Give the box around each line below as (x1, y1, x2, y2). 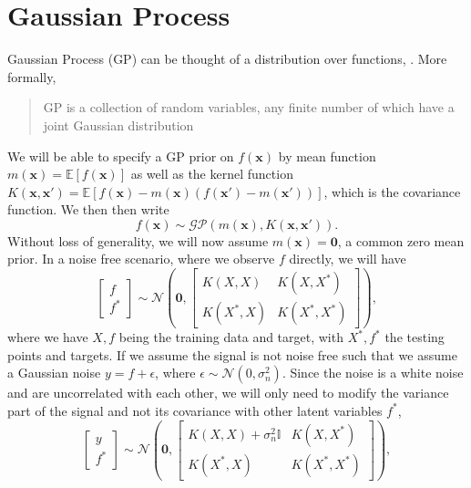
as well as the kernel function (130, 164, 293, 183)
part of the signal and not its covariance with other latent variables (7, 400, 383, 420)
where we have (7, 327, 88, 347)
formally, (7, 67, 56, 86)
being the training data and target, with (118, 327, 343, 347)
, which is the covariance (323, 182, 461, 201)
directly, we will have (289, 249, 406, 268)
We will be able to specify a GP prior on (7, 146, 234, 165)
